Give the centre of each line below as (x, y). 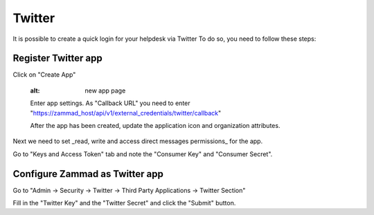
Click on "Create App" (44, 75)
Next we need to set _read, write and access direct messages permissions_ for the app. (138, 141)
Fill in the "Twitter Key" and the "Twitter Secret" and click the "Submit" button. (124, 203)
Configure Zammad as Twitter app (88, 174)
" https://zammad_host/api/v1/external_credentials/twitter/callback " (126, 113)
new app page (105, 91)
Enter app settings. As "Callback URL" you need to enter (110, 103)
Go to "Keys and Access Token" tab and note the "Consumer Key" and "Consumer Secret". (143, 154)
